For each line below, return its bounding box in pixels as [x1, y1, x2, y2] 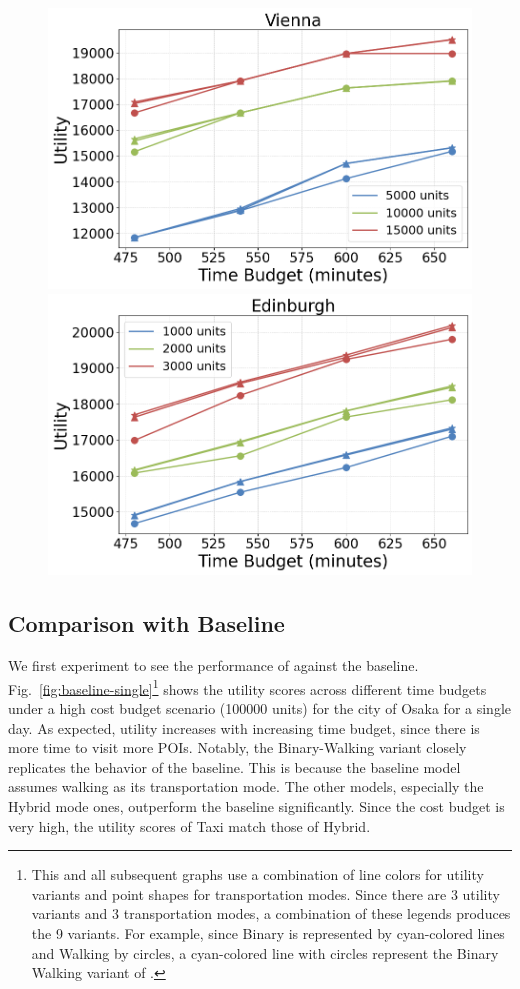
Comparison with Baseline [8, 608, 285, 639]
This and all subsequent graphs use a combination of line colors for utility [31, 864, 484, 885]
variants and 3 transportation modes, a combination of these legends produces [31, 903, 511, 924]
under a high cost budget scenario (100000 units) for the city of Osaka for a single [8, 698, 511, 719]
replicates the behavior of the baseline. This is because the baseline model [8, 756, 461, 777]
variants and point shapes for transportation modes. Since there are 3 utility [31, 883, 500, 904]
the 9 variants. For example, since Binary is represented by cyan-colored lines [31, 922, 505, 943]
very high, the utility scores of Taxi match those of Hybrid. [8, 815, 371, 836]
